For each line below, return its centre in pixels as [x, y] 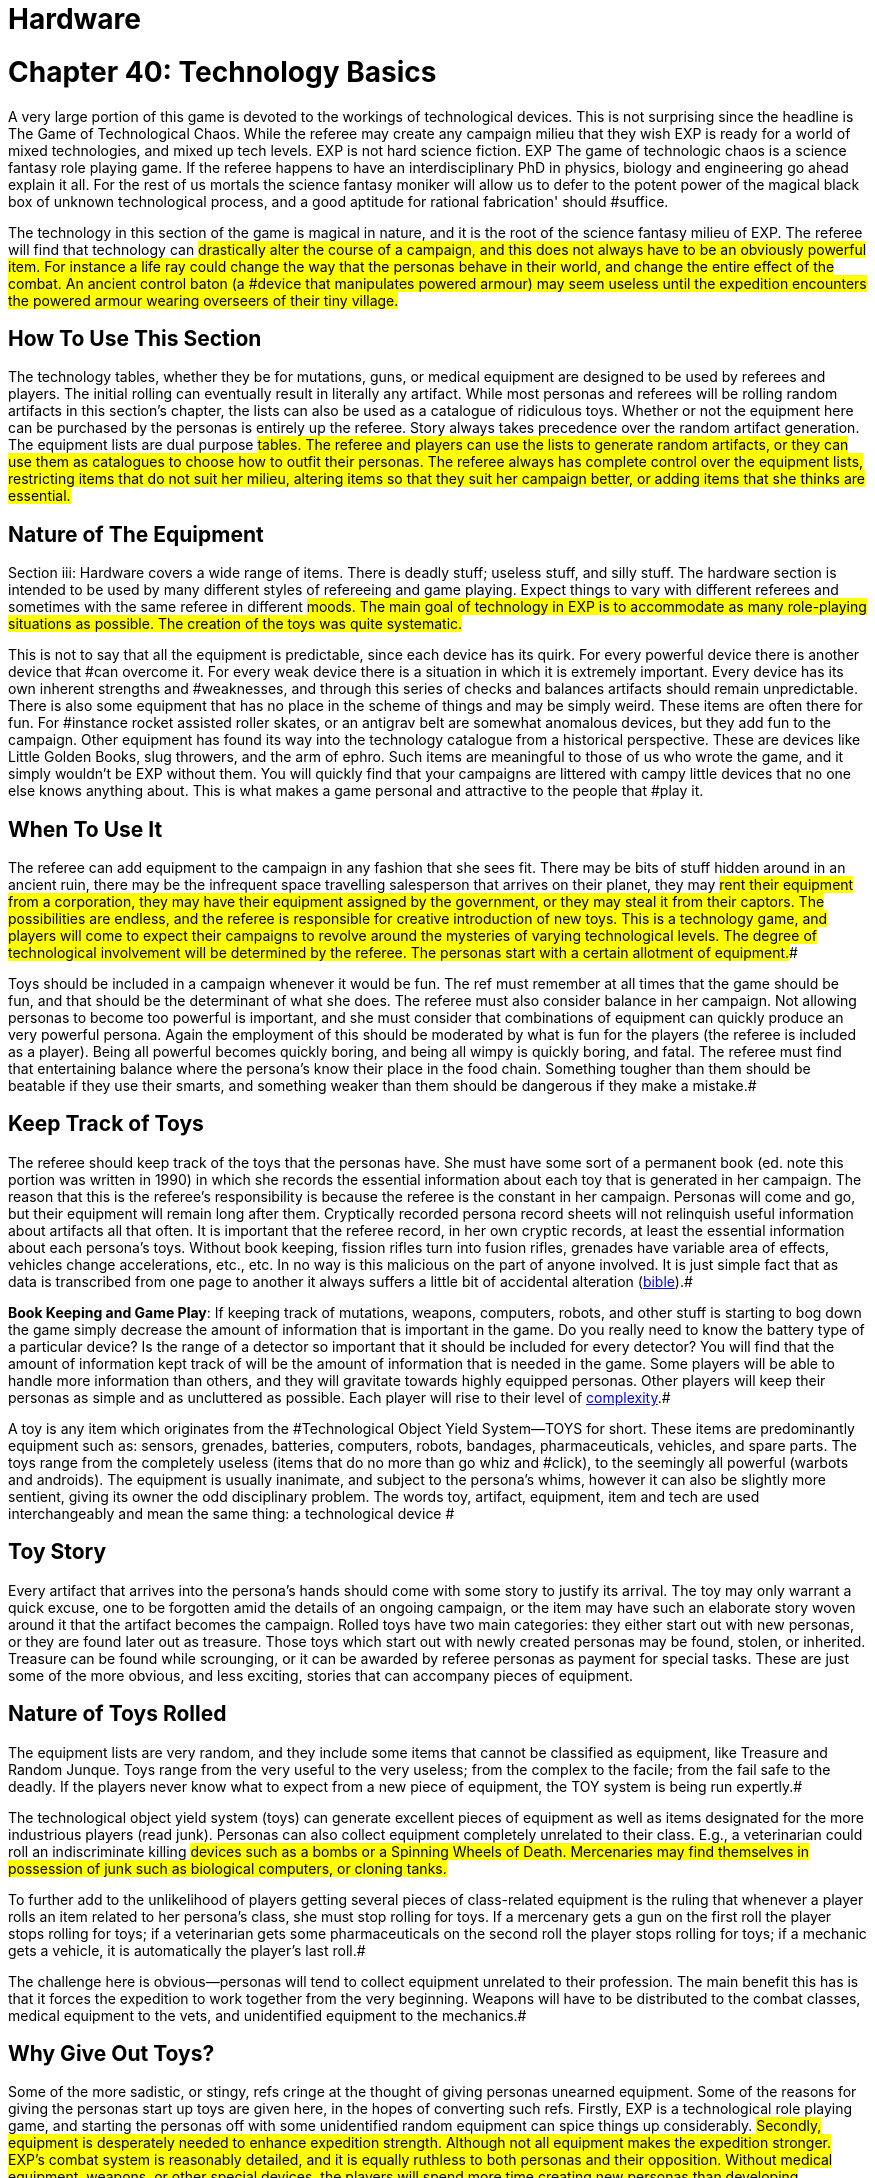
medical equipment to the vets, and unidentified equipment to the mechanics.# [267, 2015]
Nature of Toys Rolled [117, 1714]
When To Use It [85, 829]
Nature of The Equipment [136, 534]
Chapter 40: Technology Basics [222, 71]
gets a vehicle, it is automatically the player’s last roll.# [187, 1950]
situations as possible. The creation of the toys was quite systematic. [235, 624]
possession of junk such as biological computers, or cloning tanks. [227, 1868]
